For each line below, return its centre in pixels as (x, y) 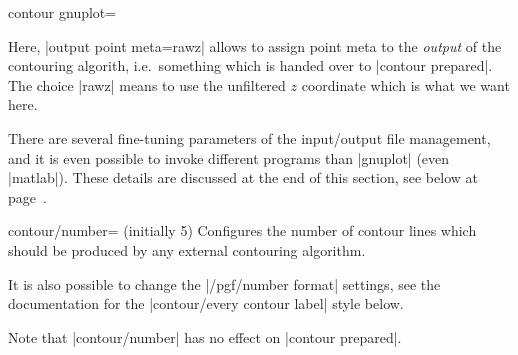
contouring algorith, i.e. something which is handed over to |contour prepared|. (250, 65)
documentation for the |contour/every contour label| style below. (206, 303)
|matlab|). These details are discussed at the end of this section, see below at (243, 177)
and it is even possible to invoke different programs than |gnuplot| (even (229, 157)
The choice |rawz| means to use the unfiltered (147, 84)
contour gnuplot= (62, 12)
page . (27, 196)
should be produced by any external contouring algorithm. (187, 249)
